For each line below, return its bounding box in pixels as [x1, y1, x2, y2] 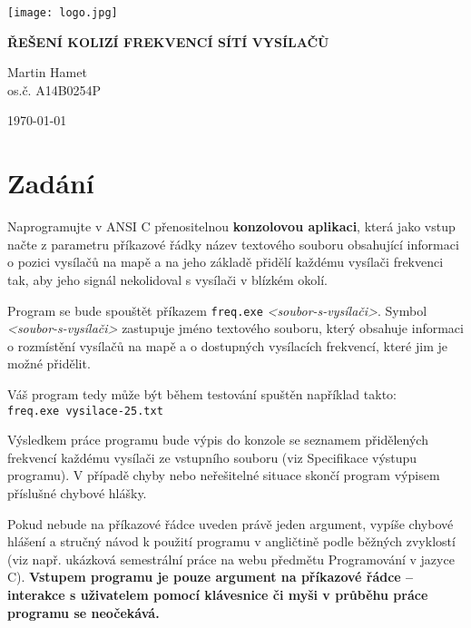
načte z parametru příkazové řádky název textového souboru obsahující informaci [7, 234, 459, 253]
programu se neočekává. [7, 603, 160, 622]
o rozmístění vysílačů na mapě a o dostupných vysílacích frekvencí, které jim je [7, 336, 447, 355]
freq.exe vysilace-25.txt [7, 404, 163, 417]
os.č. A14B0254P [7, 80, 102, 99]
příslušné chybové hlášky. [7, 484, 147, 502]
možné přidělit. [7, 354, 91, 373]
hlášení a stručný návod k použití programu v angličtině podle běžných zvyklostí [7, 532, 456, 551]
